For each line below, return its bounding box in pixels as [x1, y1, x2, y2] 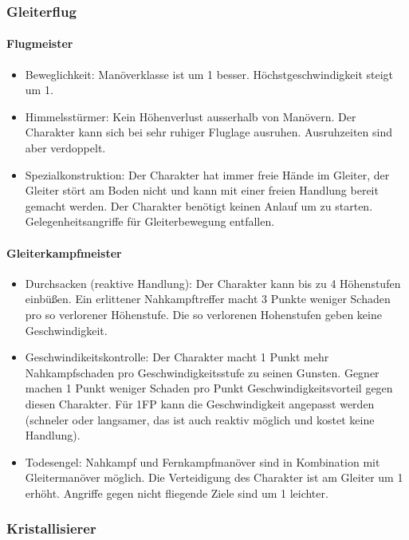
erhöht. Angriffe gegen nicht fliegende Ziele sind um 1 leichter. [25, 484, 328, 501]
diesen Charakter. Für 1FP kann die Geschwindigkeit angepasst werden [25, 395, 375, 412]
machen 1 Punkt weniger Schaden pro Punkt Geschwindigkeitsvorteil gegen [25, 380, 393, 396]
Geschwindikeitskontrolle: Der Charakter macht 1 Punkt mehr [25, 349, 329, 365]
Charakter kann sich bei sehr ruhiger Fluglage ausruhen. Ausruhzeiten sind [25, 124, 392, 140]
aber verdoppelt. [25, 140, 106, 156]
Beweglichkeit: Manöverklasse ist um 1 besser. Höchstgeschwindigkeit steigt [25, 65, 394, 82]
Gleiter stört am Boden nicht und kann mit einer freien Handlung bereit [25, 182, 379, 199]
